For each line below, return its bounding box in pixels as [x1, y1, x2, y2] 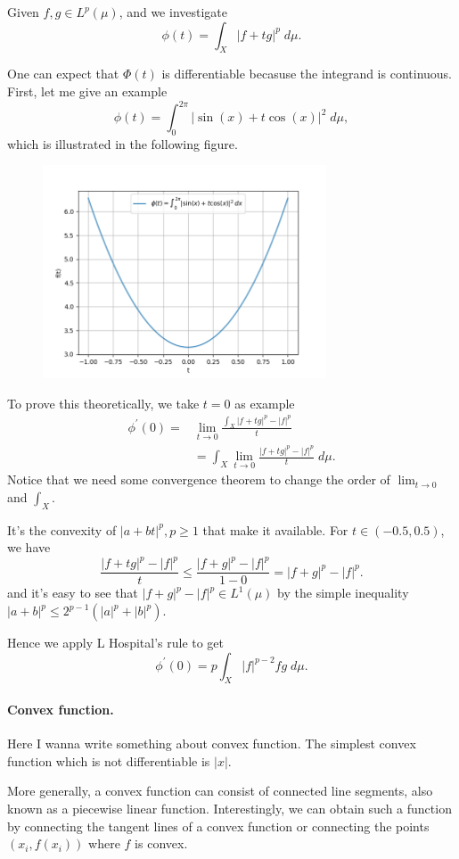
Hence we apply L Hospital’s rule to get [7, 633, 225, 652]
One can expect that [7, 64, 119, 83]
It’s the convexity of [7, 520, 117, 539]
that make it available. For [202, 520, 348, 539]
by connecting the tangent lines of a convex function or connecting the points [7, 816, 430, 835]
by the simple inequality [277, 583, 409, 602]
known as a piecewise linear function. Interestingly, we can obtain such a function [7, 799, 452, 817]
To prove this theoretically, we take [7, 393, 200, 412]
